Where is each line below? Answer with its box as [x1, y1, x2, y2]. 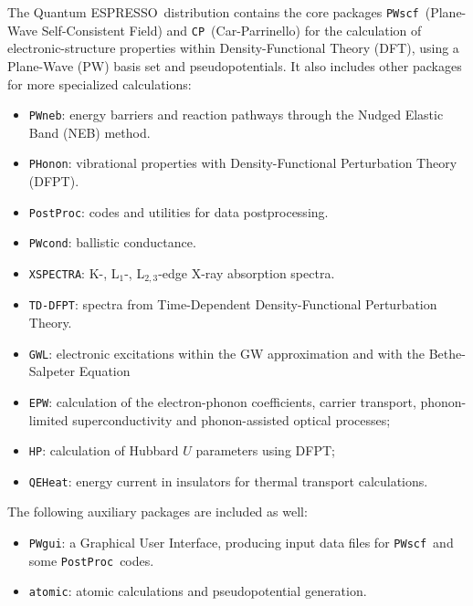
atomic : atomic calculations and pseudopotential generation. [28, 581, 367, 601]
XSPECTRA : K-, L [28, 263, 120, 282]
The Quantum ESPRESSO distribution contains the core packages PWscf [7, 3, 419, 21]
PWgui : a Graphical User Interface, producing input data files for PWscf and [28, 533, 454, 552]
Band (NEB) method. [28, 122, 151, 141]
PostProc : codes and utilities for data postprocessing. [28, 202, 329, 221]
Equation [79, 361, 131, 381]
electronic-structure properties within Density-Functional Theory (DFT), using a [7, 38, 459, 57]
